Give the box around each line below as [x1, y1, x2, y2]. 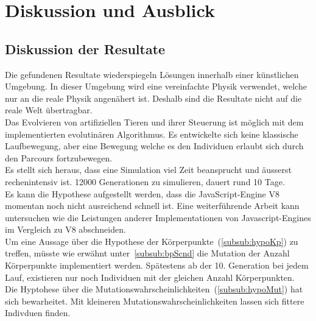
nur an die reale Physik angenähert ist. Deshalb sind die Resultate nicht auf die [5, 91, 302, 104]
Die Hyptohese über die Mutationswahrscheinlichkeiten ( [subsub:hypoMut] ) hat [5, 283, 303, 295]
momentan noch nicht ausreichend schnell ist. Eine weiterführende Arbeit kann [5, 199, 300, 212]
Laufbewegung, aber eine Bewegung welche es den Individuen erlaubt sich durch [5, 139, 304, 152]
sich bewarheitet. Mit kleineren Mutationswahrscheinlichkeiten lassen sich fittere [5, 294, 304, 307]
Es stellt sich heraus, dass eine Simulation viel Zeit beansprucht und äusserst [5, 163, 292, 176]
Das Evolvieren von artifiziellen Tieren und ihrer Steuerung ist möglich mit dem [5, 115, 304, 128]
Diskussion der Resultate [5, 39, 166, 58]
